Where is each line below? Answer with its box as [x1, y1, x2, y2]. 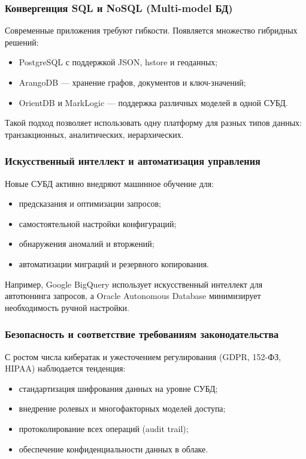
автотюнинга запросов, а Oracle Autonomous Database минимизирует [5, 289, 261, 302]
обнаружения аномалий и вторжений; [19, 237, 154, 250]
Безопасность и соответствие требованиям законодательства [5, 327, 279, 342]
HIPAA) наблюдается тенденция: [5, 362, 126, 375]
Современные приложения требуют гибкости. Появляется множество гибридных [5, 24, 298, 37]
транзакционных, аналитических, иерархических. [5, 128, 184, 140]
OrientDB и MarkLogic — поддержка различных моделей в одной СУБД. [19, 96, 288, 108]
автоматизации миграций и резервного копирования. [19, 257, 209, 270]
